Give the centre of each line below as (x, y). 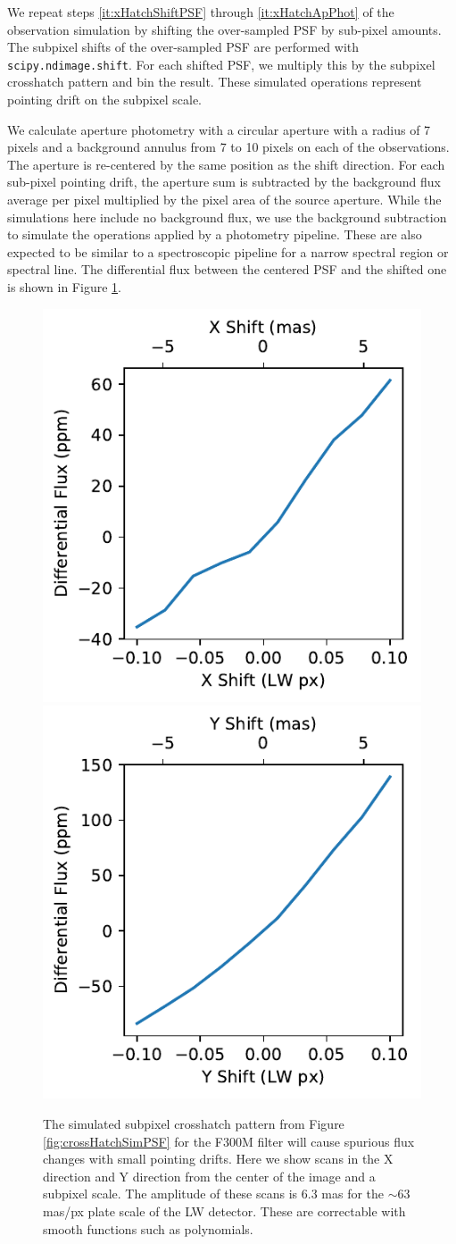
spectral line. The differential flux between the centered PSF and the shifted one (227, 269)
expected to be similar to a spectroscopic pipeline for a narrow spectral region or (228, 251)
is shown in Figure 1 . (64, 286)
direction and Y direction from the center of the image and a (209, 1176)
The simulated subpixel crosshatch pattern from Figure (194, 1123)
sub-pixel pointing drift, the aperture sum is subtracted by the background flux (224, 182)
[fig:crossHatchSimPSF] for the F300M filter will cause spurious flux (229, 1141)
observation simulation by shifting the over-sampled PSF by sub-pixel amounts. (224, 29)
